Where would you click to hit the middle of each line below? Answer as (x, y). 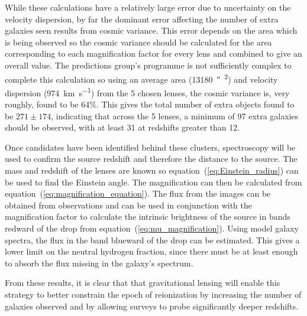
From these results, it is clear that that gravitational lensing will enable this (143, 283)
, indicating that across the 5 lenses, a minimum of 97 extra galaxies (175, 115)
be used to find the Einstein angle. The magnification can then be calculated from (153, 182)
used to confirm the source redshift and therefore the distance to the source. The (151, 159)
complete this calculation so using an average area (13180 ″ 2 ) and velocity (141, 78)
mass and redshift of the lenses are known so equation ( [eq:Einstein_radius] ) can (152, 170)
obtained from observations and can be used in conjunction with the (129, 205)
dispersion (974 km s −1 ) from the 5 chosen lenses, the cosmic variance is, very (147, 92)
